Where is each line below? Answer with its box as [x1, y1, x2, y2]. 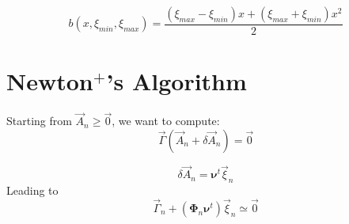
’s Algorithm [106, 65, 247, 97]
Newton [6, 65, 93, 97]
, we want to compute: [112, 112, 220, 129]
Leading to [6, 181, 59, 198]
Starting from [6, 112, 72, 129]
